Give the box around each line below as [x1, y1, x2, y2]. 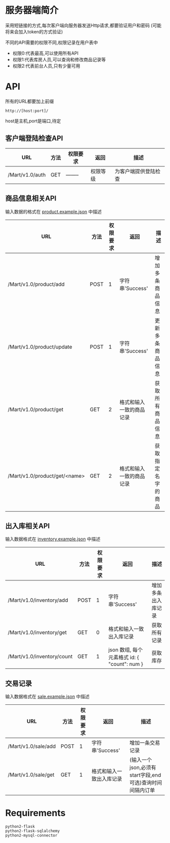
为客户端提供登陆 [114, 167, 156, 175]
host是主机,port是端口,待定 [5, 117, 61, 124]
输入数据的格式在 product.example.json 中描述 [5, 208, 102, 215]
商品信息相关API [5, 194, 57, 203]
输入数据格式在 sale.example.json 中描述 [5, 694, 90, 700]
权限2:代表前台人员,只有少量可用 [12, 63, 80, 69]
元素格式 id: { [108, 654, 139, 661]
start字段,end [130, 772, 161, 779]
